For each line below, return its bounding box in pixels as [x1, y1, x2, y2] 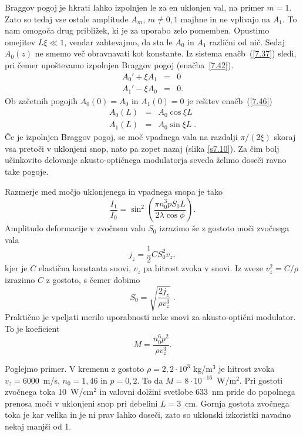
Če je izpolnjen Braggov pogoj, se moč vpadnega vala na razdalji [5, 131, 238, 143]
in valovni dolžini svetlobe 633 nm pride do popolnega [99, 385, 295, 398]
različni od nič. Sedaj [209, 35, 285, 48]
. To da [137, 374, 163, 386]
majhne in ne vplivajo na [180, 12, 271, 25]
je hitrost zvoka [218, 362, 275, 375]
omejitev [5, 35, 36, 48]
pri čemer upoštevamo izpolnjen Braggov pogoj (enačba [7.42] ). [5, 58, 234, 71]
